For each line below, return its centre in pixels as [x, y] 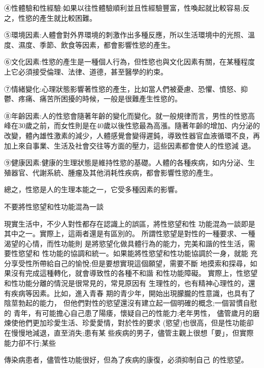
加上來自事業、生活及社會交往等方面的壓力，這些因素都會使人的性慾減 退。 [130, 145]
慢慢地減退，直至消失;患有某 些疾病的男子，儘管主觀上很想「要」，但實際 [132, 333]
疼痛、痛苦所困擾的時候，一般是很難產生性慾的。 [100, 99]
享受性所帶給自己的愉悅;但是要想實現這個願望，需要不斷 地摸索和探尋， [130, 263]
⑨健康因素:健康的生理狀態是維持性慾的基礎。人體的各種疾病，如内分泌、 [126, 162]
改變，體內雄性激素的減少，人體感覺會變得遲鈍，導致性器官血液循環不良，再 [132, 135]
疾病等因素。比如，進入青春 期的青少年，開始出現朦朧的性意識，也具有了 [133, 293]
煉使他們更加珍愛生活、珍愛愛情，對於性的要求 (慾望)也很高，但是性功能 [125, 323]
